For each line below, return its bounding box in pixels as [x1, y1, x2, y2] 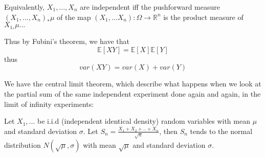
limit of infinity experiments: [4, 98, 94, 109]
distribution [4, 139, 41, 150]
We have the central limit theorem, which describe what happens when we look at [4, 78, 261, 89]
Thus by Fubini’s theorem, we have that [4, 36, 129, 47]
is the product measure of [163, 11, 244, 22]
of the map [57, 11, 91, 22]
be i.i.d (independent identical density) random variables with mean [37, 116, 250, 126]
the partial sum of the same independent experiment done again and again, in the [4, 88, 261, 99]
